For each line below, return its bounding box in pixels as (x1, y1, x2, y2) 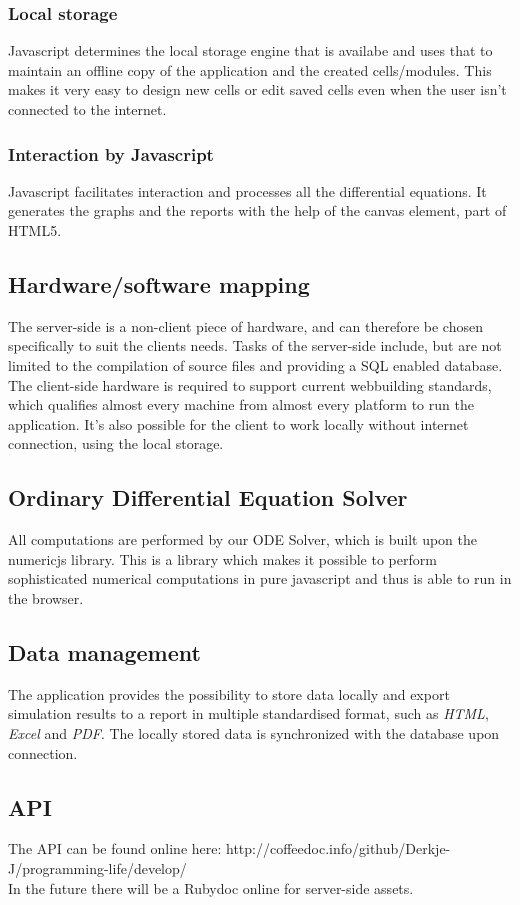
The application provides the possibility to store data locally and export (8, 683, 450, 704)
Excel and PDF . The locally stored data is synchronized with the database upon (8, 722, 500, 743)
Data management (8, 636, 201, 667)
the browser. (8, 587, 84, 608)
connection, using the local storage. (8, 433, 224, 454)
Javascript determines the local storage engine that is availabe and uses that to (8, 40, 493, 61)
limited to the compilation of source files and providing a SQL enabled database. (8, 354, 503, 375)
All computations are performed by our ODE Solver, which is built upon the (8, 529, 478, 550)
